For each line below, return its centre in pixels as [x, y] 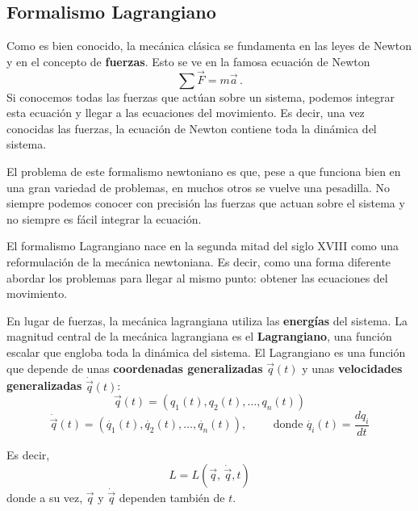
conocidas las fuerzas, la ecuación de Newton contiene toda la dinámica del [192, 128]
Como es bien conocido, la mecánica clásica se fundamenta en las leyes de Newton [209, 46]
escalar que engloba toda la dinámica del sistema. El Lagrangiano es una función [206, 352]
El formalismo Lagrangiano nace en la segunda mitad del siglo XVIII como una [203, 246]
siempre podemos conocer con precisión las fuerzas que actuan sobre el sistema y [206, 203]
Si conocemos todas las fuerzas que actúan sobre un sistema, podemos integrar [201, 96]
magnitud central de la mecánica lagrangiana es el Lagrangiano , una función [199, 336]
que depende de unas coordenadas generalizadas [135, 368]
